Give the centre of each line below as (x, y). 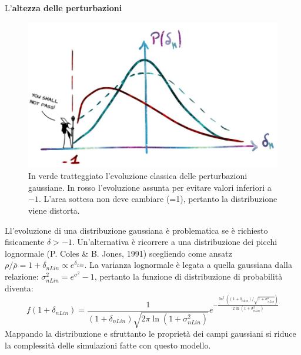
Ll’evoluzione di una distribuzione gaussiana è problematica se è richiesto (136, 230)
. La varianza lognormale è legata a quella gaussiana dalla (188, 265)
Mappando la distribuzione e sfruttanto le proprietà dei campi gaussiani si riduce (150, 334)
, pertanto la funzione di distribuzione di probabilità (188, 276)
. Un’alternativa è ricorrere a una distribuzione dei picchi (175, 242)
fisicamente (25, 242)
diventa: (19, 288)
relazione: (22, 276)
